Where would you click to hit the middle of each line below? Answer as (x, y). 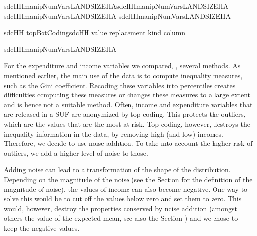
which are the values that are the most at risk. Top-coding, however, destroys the (127, 123)
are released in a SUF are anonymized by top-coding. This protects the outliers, (125, 114)
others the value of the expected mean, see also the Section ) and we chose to (121, 218)
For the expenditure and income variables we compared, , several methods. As (122, 66)
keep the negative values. (42, 227)
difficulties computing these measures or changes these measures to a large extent (127, 95)
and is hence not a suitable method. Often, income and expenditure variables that (128, 104)
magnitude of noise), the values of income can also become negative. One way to (126, 189)
